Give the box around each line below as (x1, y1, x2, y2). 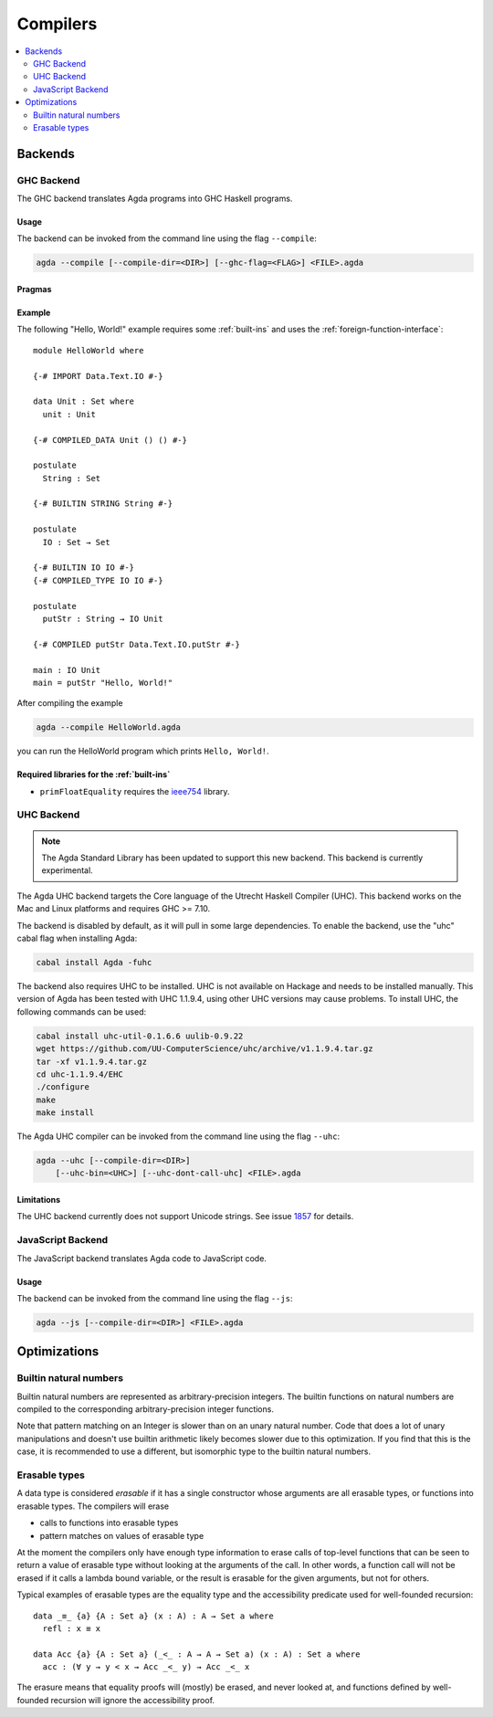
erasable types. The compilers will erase (16, 1501, 170, 1512)
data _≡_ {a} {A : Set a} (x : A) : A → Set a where (33, 1610, 274, 1621)
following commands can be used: (16, 1006, 146, 1017)
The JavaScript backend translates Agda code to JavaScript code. (16, 1252, 267, 1264)
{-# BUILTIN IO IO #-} (33, 563, 135, 573)
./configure (36, 1082, 90, 1092)
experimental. (41, 865, 93, 876)
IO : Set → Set (42, 537, 110, 547)
